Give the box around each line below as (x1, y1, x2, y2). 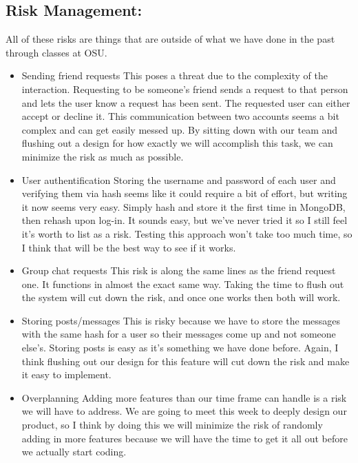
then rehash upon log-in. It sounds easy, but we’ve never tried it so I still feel (21, 213, 348, 227)
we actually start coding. (21, 444, 127, 459)
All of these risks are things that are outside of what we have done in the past (6, 32, 335, 46)
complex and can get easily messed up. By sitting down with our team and (21, 122, 338, 136)
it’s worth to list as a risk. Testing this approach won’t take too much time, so (21, 226, 352, 240)
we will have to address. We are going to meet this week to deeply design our (21, 404, 347, 418)
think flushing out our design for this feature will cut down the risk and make (21, 353, 350, 368)
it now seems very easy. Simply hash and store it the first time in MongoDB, (21, 199, 346, 214)
